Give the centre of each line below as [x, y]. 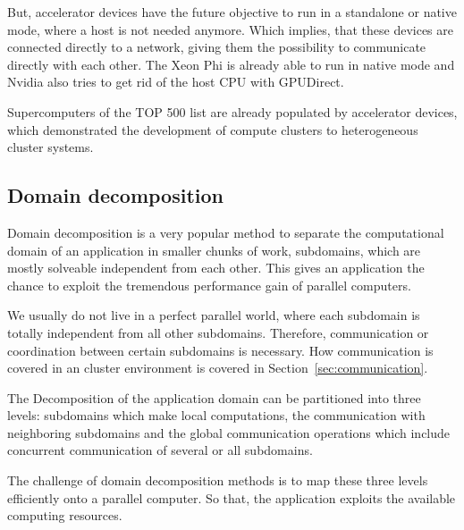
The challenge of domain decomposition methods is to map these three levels [218, 480]
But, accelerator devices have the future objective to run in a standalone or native [232, 12]
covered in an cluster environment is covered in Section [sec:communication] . [218, 368]
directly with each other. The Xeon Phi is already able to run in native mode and [231, 64]
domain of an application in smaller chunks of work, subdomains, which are [214, 250]
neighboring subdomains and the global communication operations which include [229, 432]
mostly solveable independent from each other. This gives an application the [216, 268]
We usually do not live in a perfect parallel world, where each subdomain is [214, 315]
